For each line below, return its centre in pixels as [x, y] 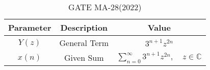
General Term [84, 43]
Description [84, 27]
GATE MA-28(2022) [105, 7]
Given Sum [84, 57]
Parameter [30, 27]
